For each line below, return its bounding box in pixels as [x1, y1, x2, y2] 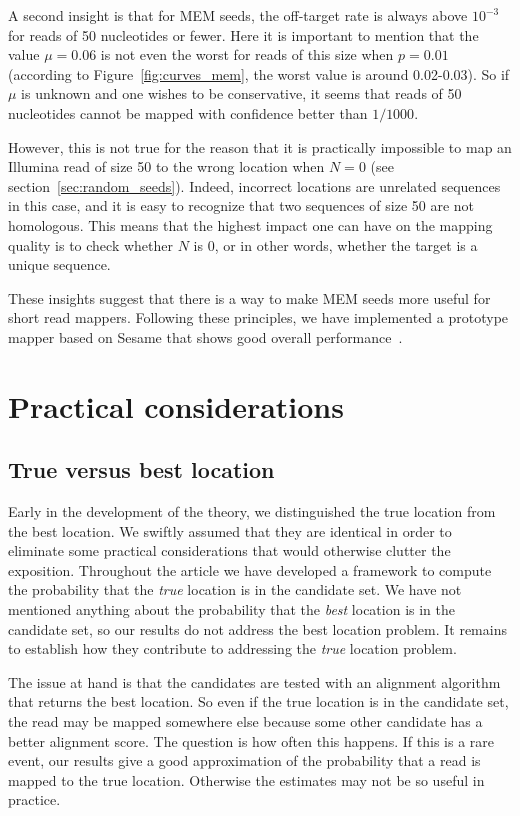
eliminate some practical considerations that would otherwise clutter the [8, 540, 451, 561]
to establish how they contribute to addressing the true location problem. [8, 638, 457, 659]
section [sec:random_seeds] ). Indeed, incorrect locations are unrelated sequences [8, 175, 501, 196]
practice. [8, 789, 61, 810]
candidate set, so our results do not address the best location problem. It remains [8, 618, 507, 639]
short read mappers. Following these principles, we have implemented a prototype [8, 307, 509, 328]
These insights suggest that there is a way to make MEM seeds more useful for [8, 287, 491, 308]
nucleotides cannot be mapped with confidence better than [8, 102, 368, 123]
